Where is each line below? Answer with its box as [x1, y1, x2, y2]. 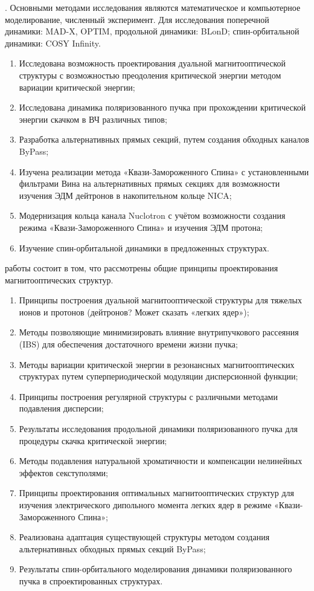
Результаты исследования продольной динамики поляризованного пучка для [19, 422, 298, 435]
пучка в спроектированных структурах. [19, 574, 163, 587]
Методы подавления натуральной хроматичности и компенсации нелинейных [19, 454, 303, 467]
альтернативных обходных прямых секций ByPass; [19, 542, 206, 555]
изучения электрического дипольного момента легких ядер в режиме [19, 499, 272, 511]
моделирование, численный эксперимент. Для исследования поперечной [5, 13, 269, 25]
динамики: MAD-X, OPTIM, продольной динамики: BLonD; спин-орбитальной [5, 25, 300, 37]
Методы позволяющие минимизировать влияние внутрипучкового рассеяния [19, 326, 299, 338]
